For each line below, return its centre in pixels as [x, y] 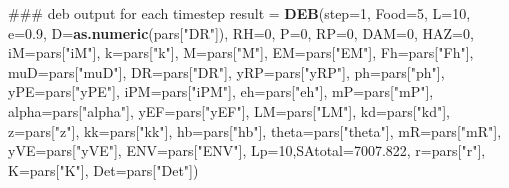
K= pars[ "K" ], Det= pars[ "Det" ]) [103, 169]
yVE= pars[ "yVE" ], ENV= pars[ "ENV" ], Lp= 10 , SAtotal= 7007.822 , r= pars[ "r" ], [247, 150]
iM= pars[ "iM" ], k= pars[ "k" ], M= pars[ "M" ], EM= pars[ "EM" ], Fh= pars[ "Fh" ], [241, 52]
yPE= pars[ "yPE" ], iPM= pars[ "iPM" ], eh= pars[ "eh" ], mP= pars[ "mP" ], [221, 91]
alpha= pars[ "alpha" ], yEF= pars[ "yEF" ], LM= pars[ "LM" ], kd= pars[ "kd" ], [229, 110]
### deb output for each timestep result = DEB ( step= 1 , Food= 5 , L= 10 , [239, 13]
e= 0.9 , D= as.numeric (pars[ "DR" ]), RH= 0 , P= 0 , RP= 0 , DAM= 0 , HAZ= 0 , [241, 32]
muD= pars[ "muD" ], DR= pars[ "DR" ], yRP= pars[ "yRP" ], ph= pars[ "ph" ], [226, 71]
